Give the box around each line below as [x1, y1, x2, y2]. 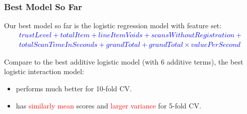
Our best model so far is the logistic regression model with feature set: [4, 20, 222, 31]
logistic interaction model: [4, 66, 84, 77]
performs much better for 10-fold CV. [16, 83, 132, 94]
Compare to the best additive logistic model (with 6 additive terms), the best [4, 56, 243, 67]
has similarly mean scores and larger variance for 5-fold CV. [16, 100, 202, 110]
